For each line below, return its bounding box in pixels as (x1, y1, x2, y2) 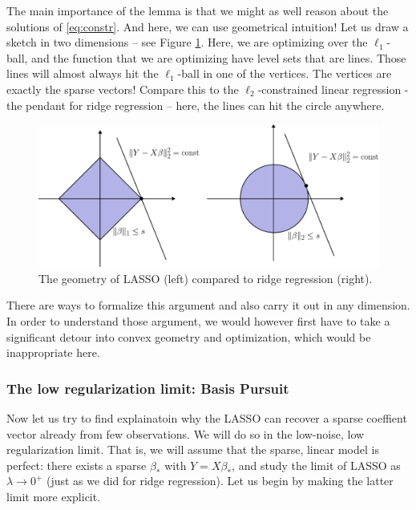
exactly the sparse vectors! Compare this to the (6, 80, 239, 97)
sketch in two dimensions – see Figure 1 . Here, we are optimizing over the (6, 34, 368, 51)
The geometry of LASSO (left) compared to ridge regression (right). (38, 269, 373, 286)
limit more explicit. (6, 488, 101, 504)
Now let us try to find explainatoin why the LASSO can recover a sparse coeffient (6, 409, 407, 426)
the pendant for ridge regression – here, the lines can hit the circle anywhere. (6, 96, 385, 113)
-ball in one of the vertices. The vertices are (177, 65, 392, 82)
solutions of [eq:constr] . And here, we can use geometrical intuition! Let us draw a (6, 18, 409, 34)
